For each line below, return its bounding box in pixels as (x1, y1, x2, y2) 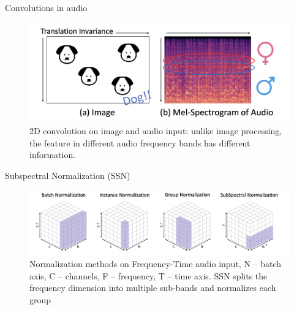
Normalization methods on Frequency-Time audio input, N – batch (29, 257, 282, 270)
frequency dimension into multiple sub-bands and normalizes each (29, 281, 276, 294)
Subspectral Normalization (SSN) (5, 168, 130, 181)
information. (29, 148, 76, 161)
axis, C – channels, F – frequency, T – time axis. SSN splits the (29, 269, 268, 282)
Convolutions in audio (5, 1, 88, 13)
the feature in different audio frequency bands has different (29, 136, 251, 149)
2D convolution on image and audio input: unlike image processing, (29, 124, 282, 137)
